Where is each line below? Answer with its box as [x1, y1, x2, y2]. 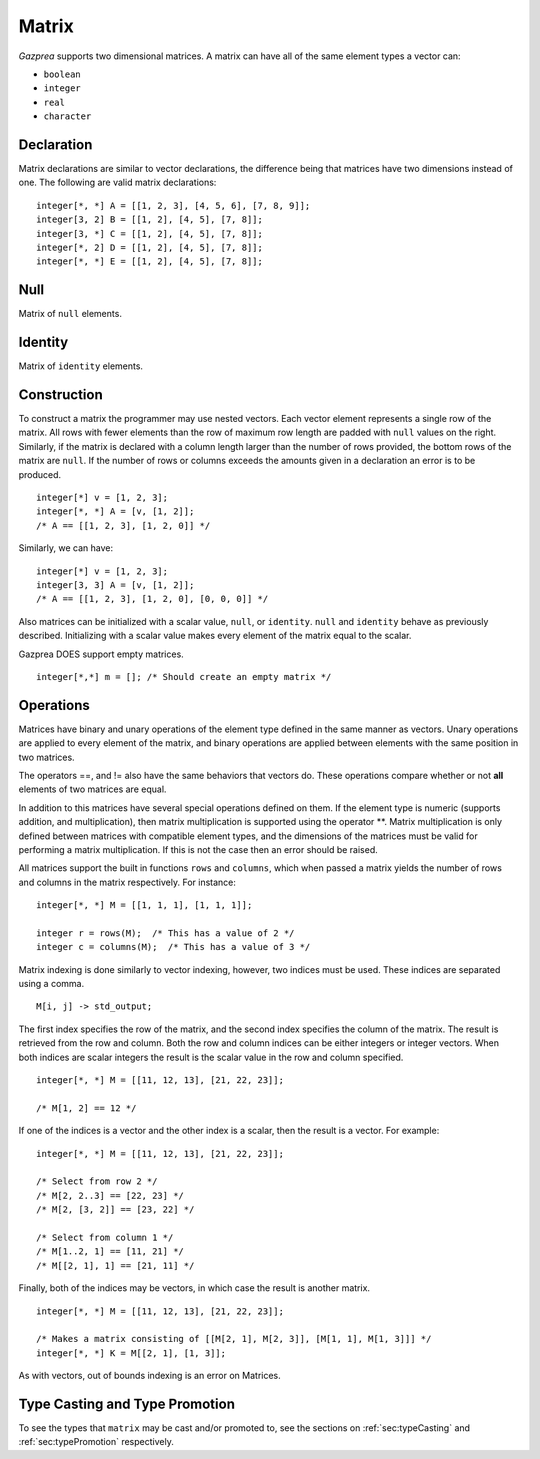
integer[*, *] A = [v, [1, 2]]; [36, 506, 195, 517]
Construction [18, 386, 104, 403]
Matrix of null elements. [18, 308, 122, 320]
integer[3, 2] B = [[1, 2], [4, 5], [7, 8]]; [36, 214, 264, 225]
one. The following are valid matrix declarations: [18, 176, 217, 189]
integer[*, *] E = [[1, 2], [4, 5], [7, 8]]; [36, 256, 264, 267]
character [43, 111, 92, 122]
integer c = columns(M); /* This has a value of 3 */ [36, 941, 311, 953]
